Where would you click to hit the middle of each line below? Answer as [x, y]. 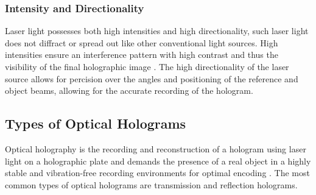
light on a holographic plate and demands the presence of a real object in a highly [158, 161]
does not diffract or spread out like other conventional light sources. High [142, 42]
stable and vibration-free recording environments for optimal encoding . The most [157, 173]
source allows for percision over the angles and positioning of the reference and [152, 78]
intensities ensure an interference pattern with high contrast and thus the [142, 55]
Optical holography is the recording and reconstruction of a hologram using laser [156, 148]
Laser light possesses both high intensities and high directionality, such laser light [157, 31]
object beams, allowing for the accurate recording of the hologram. [129, 90]
